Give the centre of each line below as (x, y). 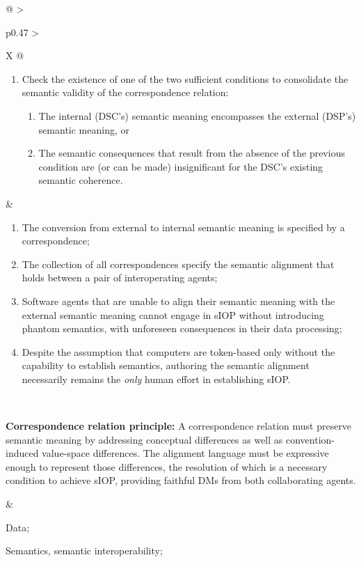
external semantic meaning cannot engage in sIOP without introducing (173, 314)
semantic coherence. (81, 180)
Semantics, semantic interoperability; (84, 551)
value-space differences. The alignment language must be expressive (185, 453)
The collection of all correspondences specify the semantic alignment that (178, 264)
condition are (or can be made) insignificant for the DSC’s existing (181, 166)
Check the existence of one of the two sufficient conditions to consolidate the (185, 78)
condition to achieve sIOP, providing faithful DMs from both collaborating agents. (181, 480)
